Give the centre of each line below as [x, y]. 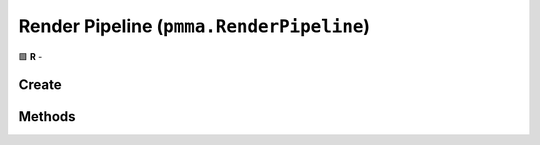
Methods [47, 116]
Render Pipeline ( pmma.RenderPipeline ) [194, 26]
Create [40, 85]
